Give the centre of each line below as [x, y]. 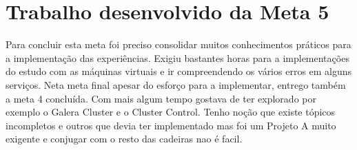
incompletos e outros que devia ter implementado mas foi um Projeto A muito [171, 125]
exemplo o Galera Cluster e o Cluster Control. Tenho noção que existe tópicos [171, 112]
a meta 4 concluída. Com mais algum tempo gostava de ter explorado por [161, 98]
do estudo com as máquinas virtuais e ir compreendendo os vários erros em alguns [179, 71]
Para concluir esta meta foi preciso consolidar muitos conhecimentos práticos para [178, 44]
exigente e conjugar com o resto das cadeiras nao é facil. [124, 139]
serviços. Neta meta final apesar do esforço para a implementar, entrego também [176, 84]
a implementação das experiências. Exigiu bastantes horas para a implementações [177, 57]
